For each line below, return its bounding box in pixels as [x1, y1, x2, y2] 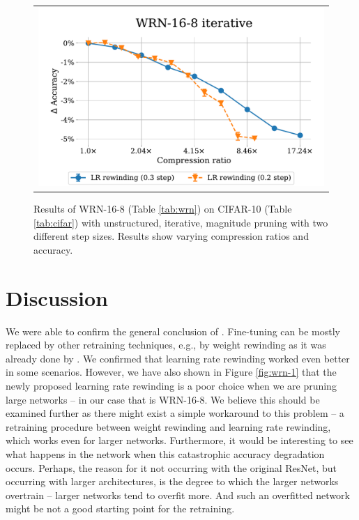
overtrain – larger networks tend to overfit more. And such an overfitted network [6, 487, 350, 502]
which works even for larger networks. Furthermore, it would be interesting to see [6, 433, 353, 448]
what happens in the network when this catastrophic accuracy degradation [6, 446, 325, 461]
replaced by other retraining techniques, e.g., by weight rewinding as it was [6, 337, 326, 352]
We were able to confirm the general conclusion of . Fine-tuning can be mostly [6, 323, 340, 338]
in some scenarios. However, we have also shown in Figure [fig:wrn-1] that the [6, 365, 337, 379]
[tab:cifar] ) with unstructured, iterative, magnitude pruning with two [33, 215, 328, 229]
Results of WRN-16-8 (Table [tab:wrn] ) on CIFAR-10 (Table [33, 201, 292, 216]
